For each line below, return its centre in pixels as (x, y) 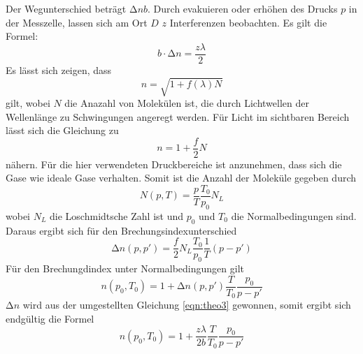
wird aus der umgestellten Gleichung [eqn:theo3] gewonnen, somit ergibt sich (187, 305)
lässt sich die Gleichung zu (62, 130)
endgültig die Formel (50, 318)
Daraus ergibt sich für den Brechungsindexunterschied (121, 230)
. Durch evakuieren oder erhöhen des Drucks (243, 8)
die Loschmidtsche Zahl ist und (117, 215)
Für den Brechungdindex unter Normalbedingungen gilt (125, 268)
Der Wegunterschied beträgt (66, 8)
